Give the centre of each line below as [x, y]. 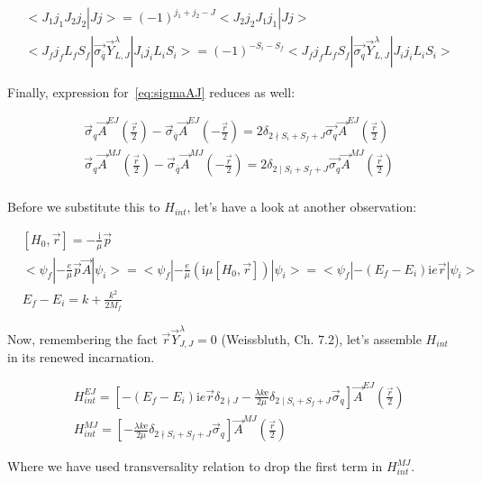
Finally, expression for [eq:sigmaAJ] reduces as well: [151, 92]
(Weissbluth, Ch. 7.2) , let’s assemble [321, 338]
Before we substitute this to [84, 207]
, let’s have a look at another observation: [302, 207]
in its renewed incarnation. [81, 357]
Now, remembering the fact [82, 338]
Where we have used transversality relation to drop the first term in [195, 466]
